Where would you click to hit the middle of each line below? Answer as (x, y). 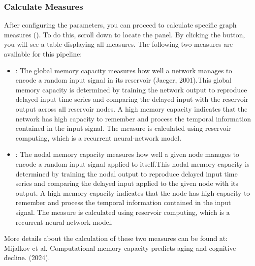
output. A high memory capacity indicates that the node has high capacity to (133, 192)
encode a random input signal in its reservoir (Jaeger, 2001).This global (124, 80)
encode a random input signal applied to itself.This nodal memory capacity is (132, 163)
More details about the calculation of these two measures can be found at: (116, 238)
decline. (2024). (27, 257)
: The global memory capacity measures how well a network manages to (124, 70)
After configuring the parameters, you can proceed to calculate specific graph (120, 25)
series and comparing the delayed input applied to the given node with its (127, 183)
